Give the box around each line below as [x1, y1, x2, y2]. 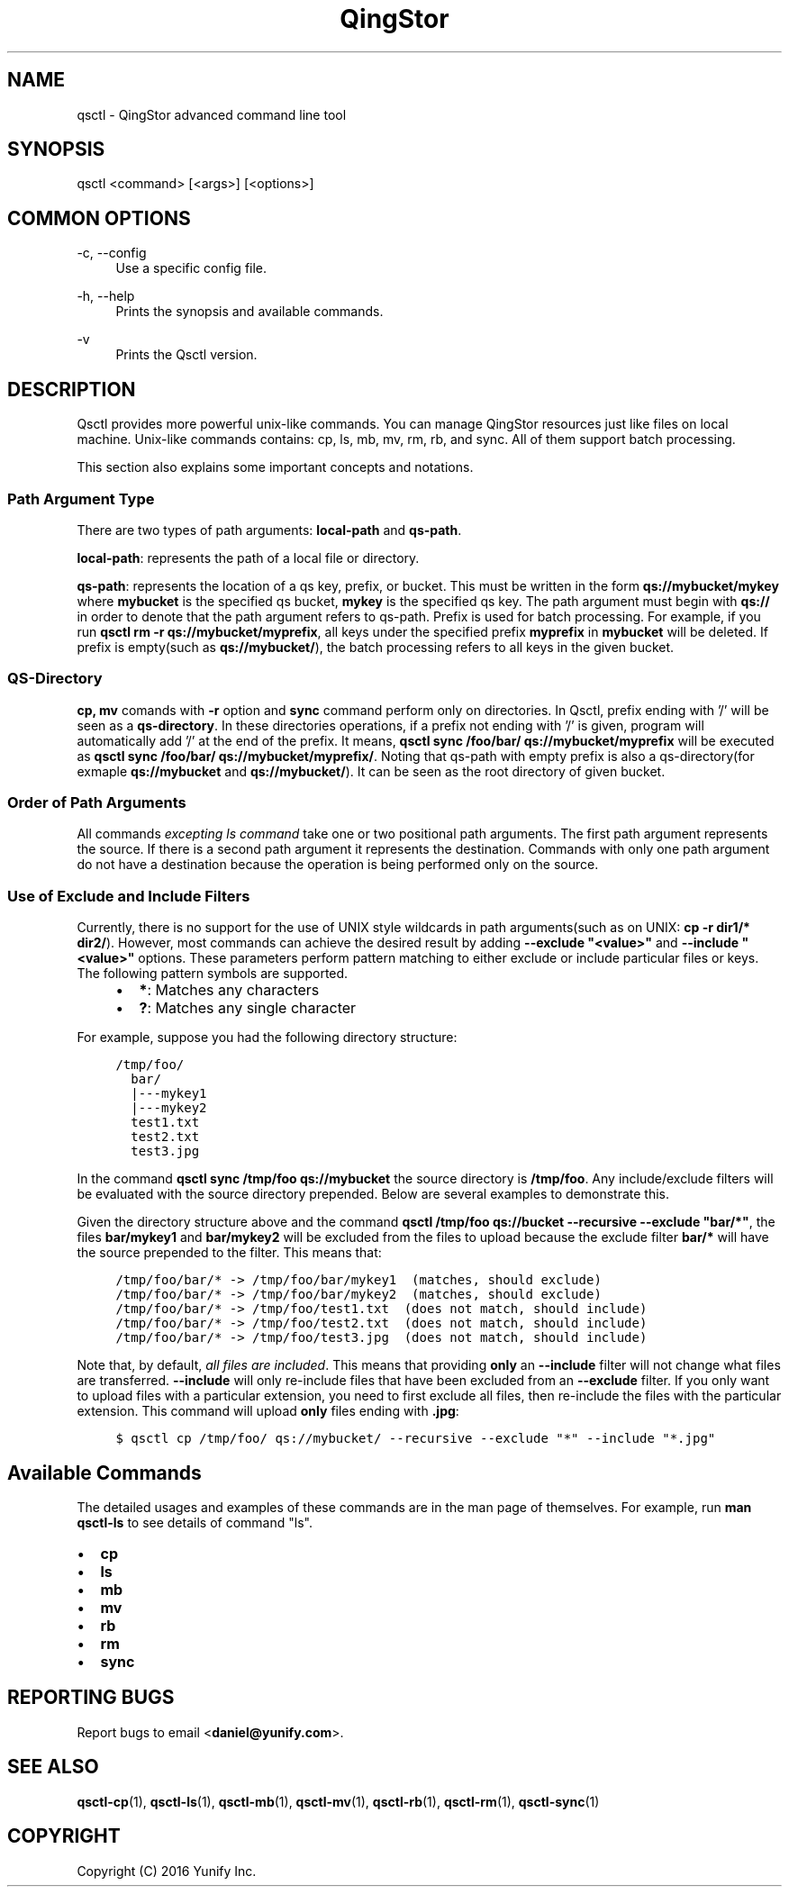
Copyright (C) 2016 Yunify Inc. [77, 1862, 257, 1879]
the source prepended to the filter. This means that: [77, 1245, 382, 1261]
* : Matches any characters [139, 981, 320, 1000]
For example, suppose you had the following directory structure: [77, 1029, 458, 1046]
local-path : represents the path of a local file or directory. [77, 549, 420, 566]
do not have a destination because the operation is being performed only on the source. [77, 856, 599, 873]
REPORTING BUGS [7, 1686, 175, 1709]
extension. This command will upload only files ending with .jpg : [77, 1403, 459, 1419]
